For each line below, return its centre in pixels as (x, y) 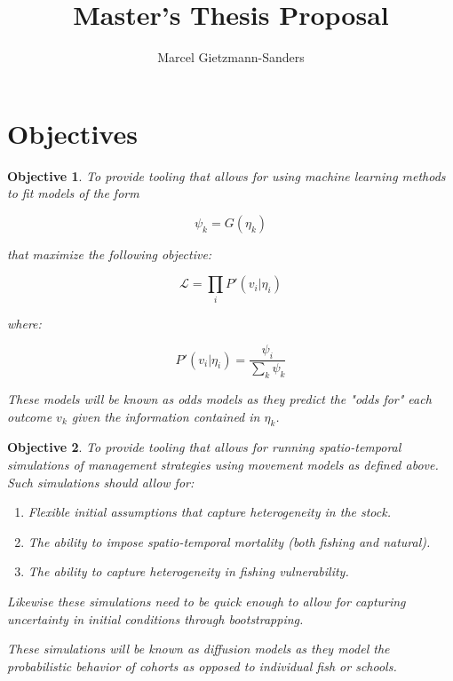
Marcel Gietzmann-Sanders (231, 57)
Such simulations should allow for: (101, 482)
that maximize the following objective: (110, 253)
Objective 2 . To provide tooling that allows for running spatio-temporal (204, 447)
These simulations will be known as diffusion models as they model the (199, 649)
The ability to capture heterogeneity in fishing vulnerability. (188, 571)
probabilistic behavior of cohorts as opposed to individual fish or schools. (202, 665)
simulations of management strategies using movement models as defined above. (223, 464)
